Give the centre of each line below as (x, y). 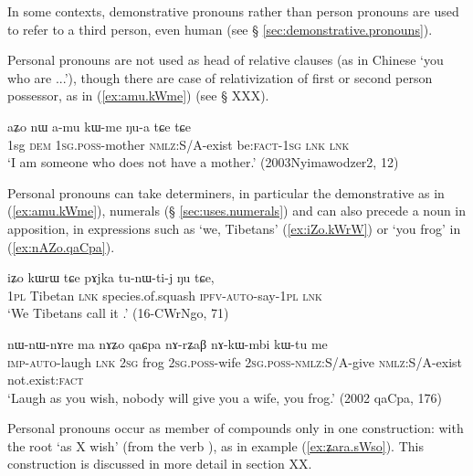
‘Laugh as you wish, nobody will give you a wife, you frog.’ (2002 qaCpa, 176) (225, 397)
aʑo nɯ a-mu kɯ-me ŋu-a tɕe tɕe (100, 126)
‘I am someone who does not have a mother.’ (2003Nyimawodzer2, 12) (203, 162)
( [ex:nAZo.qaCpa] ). (61, 246)
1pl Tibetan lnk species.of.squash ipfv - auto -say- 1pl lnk (165, 295)
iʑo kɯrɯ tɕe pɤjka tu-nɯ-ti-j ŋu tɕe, (111, 277)
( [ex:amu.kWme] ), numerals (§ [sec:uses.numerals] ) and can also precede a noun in (237, 211)
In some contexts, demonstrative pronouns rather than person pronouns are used (233, 11)
